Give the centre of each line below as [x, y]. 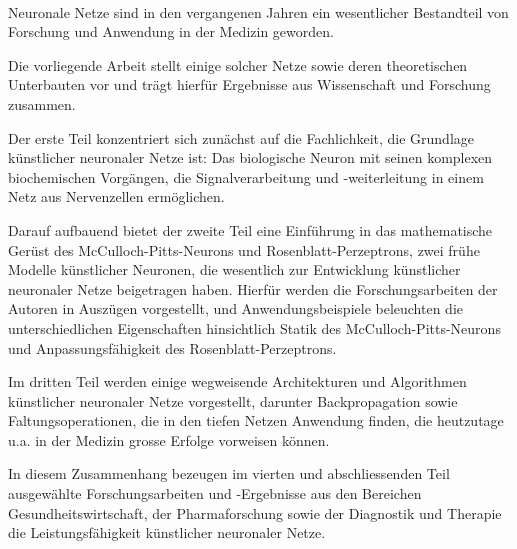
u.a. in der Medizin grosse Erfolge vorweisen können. [169, 439]
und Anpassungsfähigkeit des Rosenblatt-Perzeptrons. [172, 347]
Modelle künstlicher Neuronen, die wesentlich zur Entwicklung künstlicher [234, 269]
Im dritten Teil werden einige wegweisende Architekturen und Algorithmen [237, 381]
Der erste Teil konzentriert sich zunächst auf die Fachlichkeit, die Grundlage [241, 137]
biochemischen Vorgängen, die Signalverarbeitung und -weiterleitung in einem [246, 176]
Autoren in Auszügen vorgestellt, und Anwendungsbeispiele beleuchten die [236, 308]
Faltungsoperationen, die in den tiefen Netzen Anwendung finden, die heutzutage [256, 420]
